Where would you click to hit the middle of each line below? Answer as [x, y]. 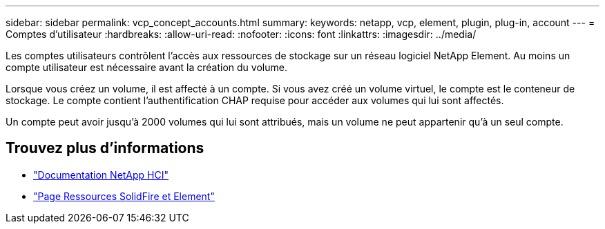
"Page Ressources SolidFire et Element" [124, 196]
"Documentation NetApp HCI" [101, 175]
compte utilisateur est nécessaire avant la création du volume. [146, 67]
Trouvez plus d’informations [105, 148]
